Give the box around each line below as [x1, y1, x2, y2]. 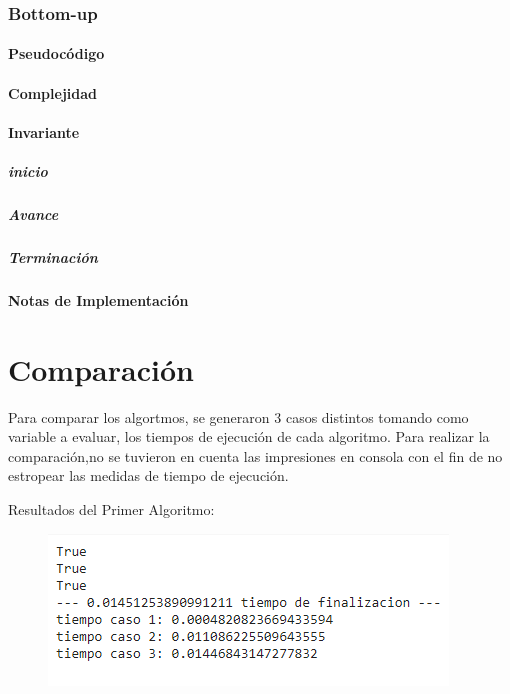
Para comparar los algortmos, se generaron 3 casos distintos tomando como [8, 406, 469, 427]
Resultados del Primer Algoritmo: [8, 499, 215, 519]
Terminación [8, 246, 98, 267]
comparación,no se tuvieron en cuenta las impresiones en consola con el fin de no [8, 445, 503, 466]
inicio [8, 161, 48, 181]
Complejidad [8, 82, 97, 103]
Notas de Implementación [8, 289, 189, 310]
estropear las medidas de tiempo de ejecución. [8, 465, 289, 486]
